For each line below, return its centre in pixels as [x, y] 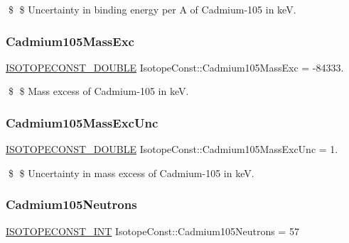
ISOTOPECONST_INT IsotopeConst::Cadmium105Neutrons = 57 [152, 231]
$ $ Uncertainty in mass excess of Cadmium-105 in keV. [131, 173]
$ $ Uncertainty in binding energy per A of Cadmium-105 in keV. [152, 9]
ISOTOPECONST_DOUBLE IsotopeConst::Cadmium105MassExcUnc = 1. [172, 149]
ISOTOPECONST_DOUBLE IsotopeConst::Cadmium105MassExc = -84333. [175, 67]
